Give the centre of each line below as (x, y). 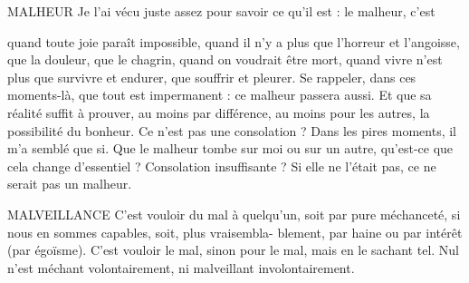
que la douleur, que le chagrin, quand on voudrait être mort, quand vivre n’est (225, 59)
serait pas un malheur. (70, 184)
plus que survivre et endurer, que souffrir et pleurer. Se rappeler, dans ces (212, 77)
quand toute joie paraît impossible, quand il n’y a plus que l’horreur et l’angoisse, (234, 41)
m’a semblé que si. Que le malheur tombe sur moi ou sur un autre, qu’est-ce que (230, 148)
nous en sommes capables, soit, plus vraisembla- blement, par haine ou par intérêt (235, 232)
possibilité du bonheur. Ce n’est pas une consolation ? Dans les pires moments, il (232, 130)
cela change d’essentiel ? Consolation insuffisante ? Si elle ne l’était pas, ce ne (222, 166)
